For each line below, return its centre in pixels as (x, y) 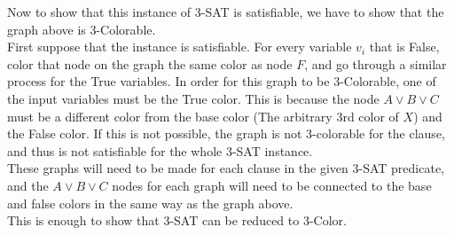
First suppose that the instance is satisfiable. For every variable (180, 47)
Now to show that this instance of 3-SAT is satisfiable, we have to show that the (226, 12)
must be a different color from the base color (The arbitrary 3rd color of (203, 116)
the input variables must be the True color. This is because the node (193, 98)
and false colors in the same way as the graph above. (150, 203)
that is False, (404, 47)
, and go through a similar (376, 63)
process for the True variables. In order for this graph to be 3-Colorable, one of (222, 81)
